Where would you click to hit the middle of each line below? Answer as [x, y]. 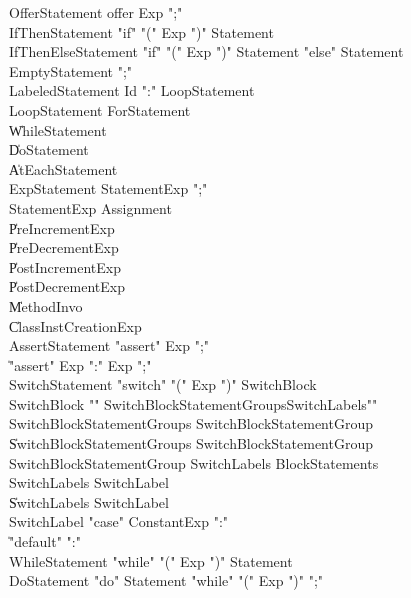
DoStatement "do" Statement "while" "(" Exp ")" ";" [166, 580]
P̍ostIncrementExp [65, 266]
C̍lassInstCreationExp [75, 325]
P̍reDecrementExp [64, 247]
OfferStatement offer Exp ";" [96, 12]
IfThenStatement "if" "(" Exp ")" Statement [141, 31]
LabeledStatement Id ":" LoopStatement [132, 90]
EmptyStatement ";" [71, 70]
